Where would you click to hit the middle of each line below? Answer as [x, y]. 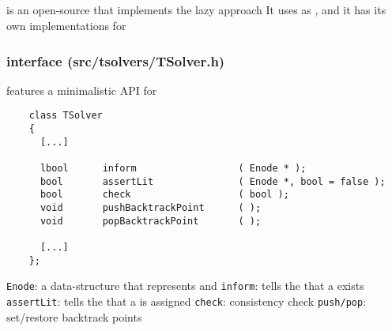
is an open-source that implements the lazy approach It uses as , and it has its [196, 10]
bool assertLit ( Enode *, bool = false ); [213, 181]
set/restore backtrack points [74, 316]
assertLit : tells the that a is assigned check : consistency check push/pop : [187, 301]
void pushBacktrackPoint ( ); [151, 207]
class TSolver [66, 116]
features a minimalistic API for [82, 90]
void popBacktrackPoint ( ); [151, 221]
